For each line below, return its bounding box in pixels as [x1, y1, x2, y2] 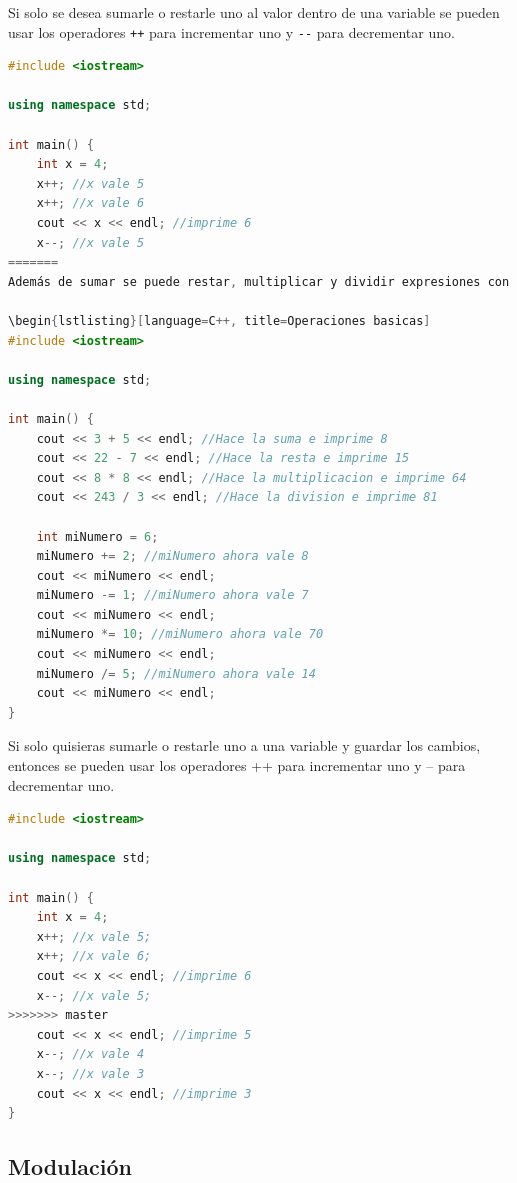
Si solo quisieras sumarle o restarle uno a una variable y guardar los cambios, [8, 735, 481, 756]
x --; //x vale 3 [36, 1066, 145, 1081]
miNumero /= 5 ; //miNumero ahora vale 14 [36, 666, 316, 681]
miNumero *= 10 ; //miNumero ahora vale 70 [36, 627, 324, 642]
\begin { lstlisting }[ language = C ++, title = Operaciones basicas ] [8, 313, 431, 328]
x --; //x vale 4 [36, 1047, 145, 1062]
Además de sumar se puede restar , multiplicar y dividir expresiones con [8, 274, 510, 289]
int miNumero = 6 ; [36, 529, 159, 544]
